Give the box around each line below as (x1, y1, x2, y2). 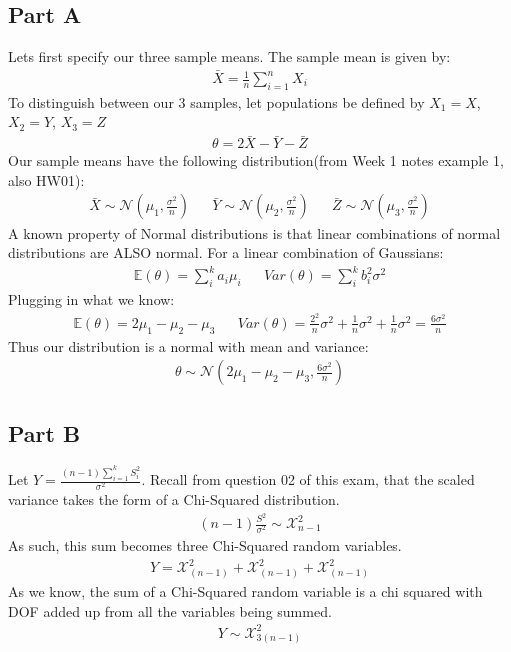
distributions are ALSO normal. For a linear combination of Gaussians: (8, 242, 444, 263)
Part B (8, 417, 81, 448)
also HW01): (8, 169, 85, 190)
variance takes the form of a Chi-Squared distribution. (8, 489, 340, 510)
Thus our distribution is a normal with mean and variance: (8, 335, 369, 356)
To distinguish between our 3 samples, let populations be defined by (8, 91, 425, 112)
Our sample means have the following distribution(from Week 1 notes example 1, (8, 150, 504, 171)
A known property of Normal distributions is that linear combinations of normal (8, 222, 501, 243)
